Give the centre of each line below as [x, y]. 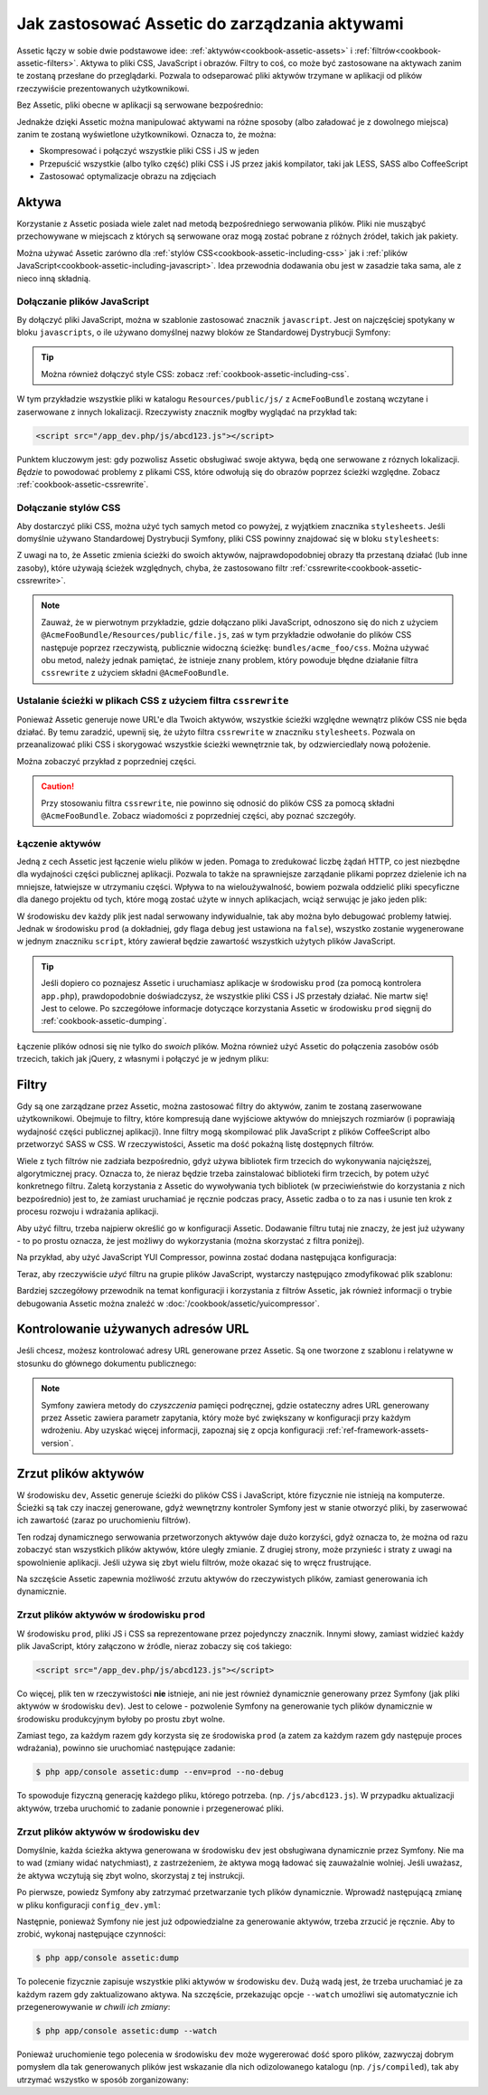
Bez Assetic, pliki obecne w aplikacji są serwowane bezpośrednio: [140, 105]
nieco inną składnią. [54, 278]
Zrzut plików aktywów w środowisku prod [111, 1615]
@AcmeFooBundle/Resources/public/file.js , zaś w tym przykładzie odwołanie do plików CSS [226, 635]
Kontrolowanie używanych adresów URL [133, 1329]
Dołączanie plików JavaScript [83, 301]
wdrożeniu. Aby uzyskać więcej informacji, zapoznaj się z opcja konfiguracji [183, 1430]
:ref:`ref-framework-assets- [377, 1430]
